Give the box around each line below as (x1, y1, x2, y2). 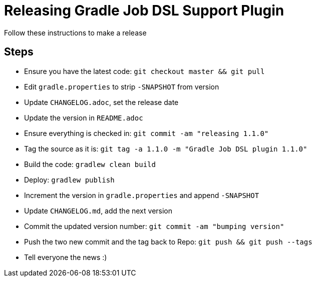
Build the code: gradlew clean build (24, 159, 156, 168)
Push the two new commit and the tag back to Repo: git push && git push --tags (24, 237, 312, 246)
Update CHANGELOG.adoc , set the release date (24, 97, 179, 106)
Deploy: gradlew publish (24, 175, 115, 184)
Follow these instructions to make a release (4, 28, 147, 37)
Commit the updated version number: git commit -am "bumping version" (24, 221, 284, 230)
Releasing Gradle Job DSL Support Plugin (4, 2, 284, 19)
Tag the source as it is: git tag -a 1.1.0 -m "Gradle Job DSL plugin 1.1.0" (24, 144, 307, 153)
